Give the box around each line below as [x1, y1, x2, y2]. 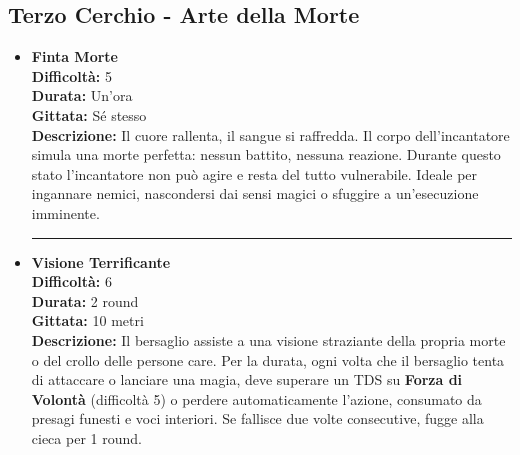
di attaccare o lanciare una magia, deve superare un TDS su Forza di [31, 369, 463, 390]
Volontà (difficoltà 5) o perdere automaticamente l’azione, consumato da [31, 388, 482, 409]
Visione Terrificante [31, 251, 171, 272]
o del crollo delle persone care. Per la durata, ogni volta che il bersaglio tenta [31, 349, 505, 370]
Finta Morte [31, 46, 118, 67]
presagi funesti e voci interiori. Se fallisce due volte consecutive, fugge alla [31, 408, 484, 429]
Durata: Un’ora [31, 85, 133, 106]
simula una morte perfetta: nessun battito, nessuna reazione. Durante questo [31, 144, 501, 165]
